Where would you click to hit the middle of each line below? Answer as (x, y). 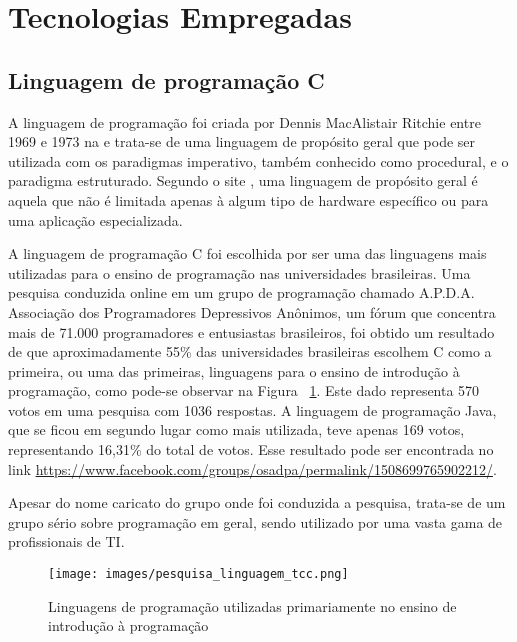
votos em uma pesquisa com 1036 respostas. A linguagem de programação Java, (252, 409)
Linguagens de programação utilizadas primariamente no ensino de (252, 605)
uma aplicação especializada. (95, 219)
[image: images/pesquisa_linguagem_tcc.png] (198, 574)
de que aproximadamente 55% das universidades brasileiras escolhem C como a (250, 351)
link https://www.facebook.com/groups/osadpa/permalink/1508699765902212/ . (252, 468)
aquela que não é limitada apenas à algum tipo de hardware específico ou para (248, 199)
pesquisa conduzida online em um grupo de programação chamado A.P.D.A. (241, 292)
